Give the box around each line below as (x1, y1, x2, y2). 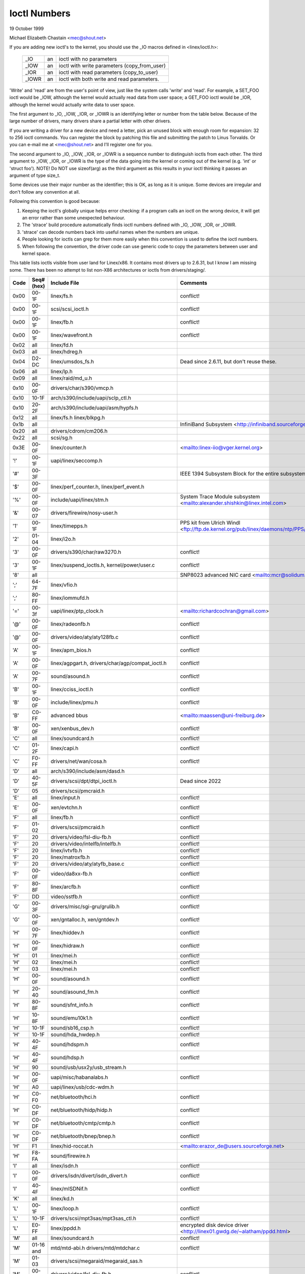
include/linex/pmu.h (50, 699, 99, 706)
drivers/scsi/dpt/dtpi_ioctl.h (50, 778, 117, 785)
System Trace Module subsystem (179, 493, 260, 500)
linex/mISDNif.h (50, 1185, 88, 1192)
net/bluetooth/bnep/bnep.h (50, 1133, 116, 1140)
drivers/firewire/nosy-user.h (50, 510, 118, 517)
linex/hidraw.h (50, 942, 84, 949)
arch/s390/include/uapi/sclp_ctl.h (50, 394, 132, 402)
